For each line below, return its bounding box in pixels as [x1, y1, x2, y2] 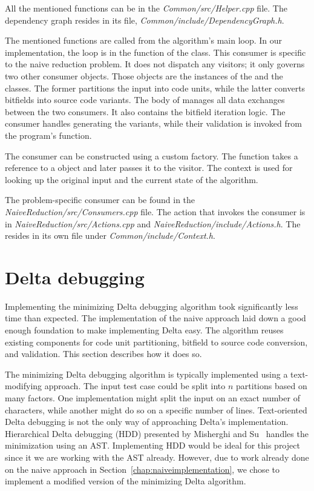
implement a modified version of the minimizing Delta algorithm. [5, 475, 246, 487]
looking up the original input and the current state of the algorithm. [5, 173, 258, 185]
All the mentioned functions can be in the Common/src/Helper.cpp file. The [5, 2, 287, 14]
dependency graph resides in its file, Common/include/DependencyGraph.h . [5, 13, 284, 26]
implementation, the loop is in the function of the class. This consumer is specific [5, 45, 306, 58]
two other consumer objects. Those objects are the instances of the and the [5, 69, 283, 82]
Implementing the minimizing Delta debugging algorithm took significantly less [5, 299, 298, 312]
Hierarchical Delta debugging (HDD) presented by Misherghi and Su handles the [5, 427, 309, 439]
